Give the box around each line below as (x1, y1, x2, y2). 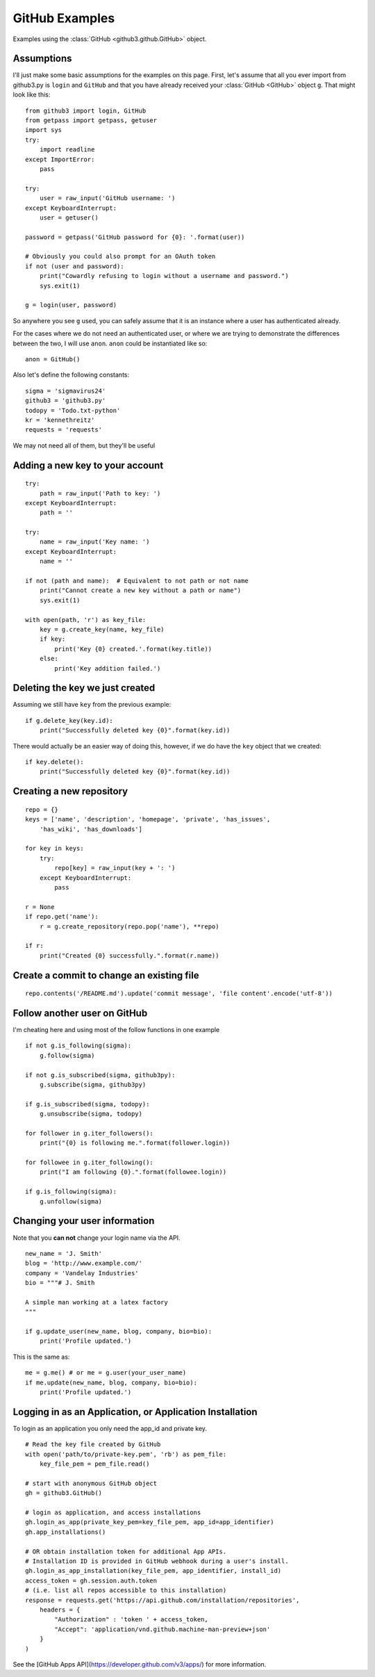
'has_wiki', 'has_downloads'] (39, 825, 142, 833)
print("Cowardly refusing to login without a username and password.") (39, 272, 289, 280)
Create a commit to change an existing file (12, 970, 199, 981)
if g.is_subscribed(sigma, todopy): (25, 1100, 150, 1108)
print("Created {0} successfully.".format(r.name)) (39, 951, 219, 959)
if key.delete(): (25, 758, 84, 766)
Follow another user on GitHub (12, 1007, 148, 1019)
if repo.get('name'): (25, 913, 99, 921)
